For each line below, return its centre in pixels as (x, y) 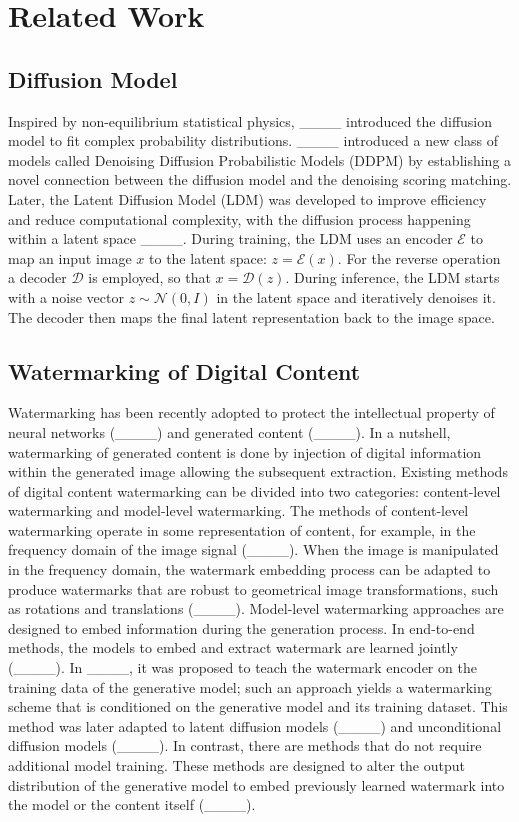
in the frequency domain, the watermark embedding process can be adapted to (249, 569)
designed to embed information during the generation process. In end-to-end (241, 627)
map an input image (70, 257)
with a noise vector (66, 296)
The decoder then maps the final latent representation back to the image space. (251, 316)
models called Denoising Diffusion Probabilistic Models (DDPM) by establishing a (260, 159)
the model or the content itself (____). (132, 804)
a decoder (37, 277)
